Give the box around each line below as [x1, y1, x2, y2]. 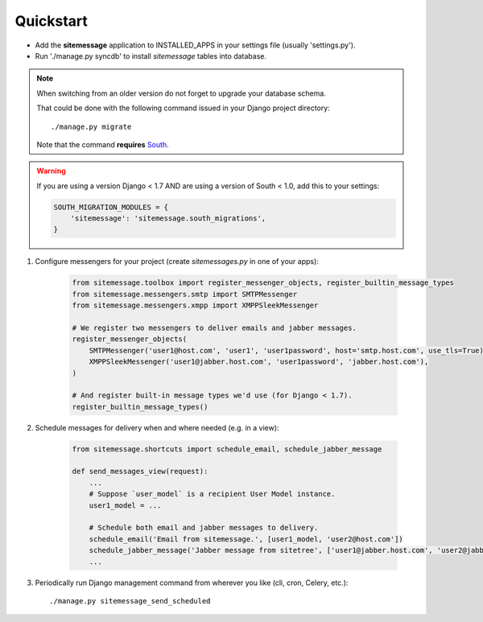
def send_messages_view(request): [72, 467, 208, 476]
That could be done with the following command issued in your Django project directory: [36, 103, 330, 113]
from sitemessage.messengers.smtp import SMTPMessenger [72, 290, 298, 299]
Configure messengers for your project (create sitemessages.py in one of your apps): [35, 257, 320, 266]
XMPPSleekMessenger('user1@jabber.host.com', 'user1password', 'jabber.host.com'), [89, 357, 429, 366]
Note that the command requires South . [36, 139, 169, 149]
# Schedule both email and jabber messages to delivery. [89, 523, 319, 533]
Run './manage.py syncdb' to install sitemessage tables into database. [35, 51, 267, 60]
